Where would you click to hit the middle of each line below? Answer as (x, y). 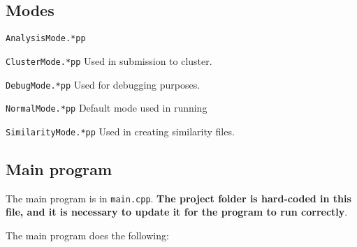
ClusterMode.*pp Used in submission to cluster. (109, 60)
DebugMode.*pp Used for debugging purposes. (103, 84)
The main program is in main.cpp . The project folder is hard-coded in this (178, 198)
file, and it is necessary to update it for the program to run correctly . (177, 212)
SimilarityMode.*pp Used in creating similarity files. (120, 131)
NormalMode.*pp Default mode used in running (107, 108)
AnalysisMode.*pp (46, 39)
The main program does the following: (87, 235)
